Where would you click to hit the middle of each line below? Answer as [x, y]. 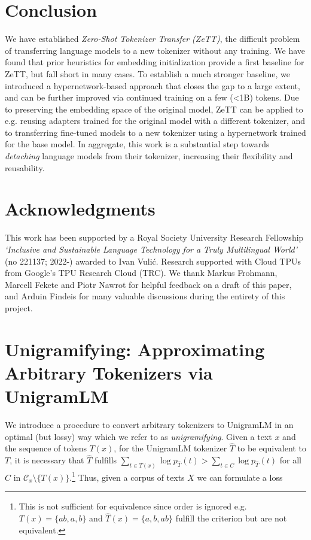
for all [290, 460]
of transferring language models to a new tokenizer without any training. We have [155, 50]
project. [19, 307]
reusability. [25, 167]
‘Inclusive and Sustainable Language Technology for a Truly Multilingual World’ [151, 249]
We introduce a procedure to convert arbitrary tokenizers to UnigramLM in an [149, 425]
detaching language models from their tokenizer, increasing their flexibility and [149, 156]
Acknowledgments [80, 209]
